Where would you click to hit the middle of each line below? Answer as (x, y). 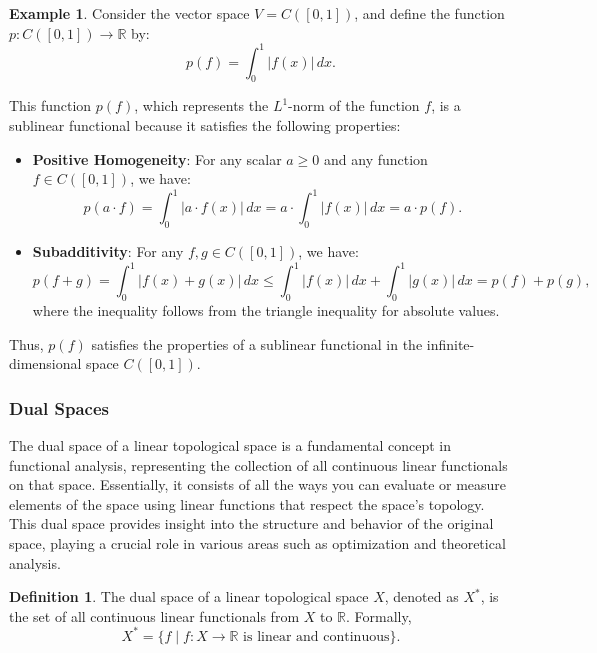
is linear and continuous (316, 636)
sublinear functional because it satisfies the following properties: (205, 125)
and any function (376, 158)
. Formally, (379, 615)
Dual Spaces (59, 407)
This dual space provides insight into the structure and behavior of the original (251, 523)
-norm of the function (354, 105)
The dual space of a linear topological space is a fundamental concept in (230, 445)
